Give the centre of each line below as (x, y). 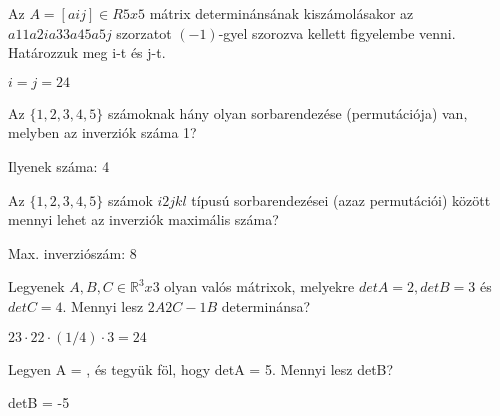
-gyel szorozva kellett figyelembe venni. (337, 32)
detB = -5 (39, 402)
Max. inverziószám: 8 (72, 252)
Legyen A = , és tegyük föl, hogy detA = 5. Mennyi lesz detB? (201, 368)
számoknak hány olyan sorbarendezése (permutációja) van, (287, 112)
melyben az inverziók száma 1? (102, 132)
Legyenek (36, 286)
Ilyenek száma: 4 (59, 165)
